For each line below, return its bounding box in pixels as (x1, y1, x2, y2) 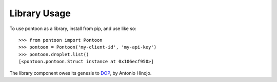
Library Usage (9, 8, 71, 19)
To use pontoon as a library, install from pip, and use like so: (9, 25, 136, 32)
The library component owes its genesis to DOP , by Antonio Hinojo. (9, 70, 152, 76)
